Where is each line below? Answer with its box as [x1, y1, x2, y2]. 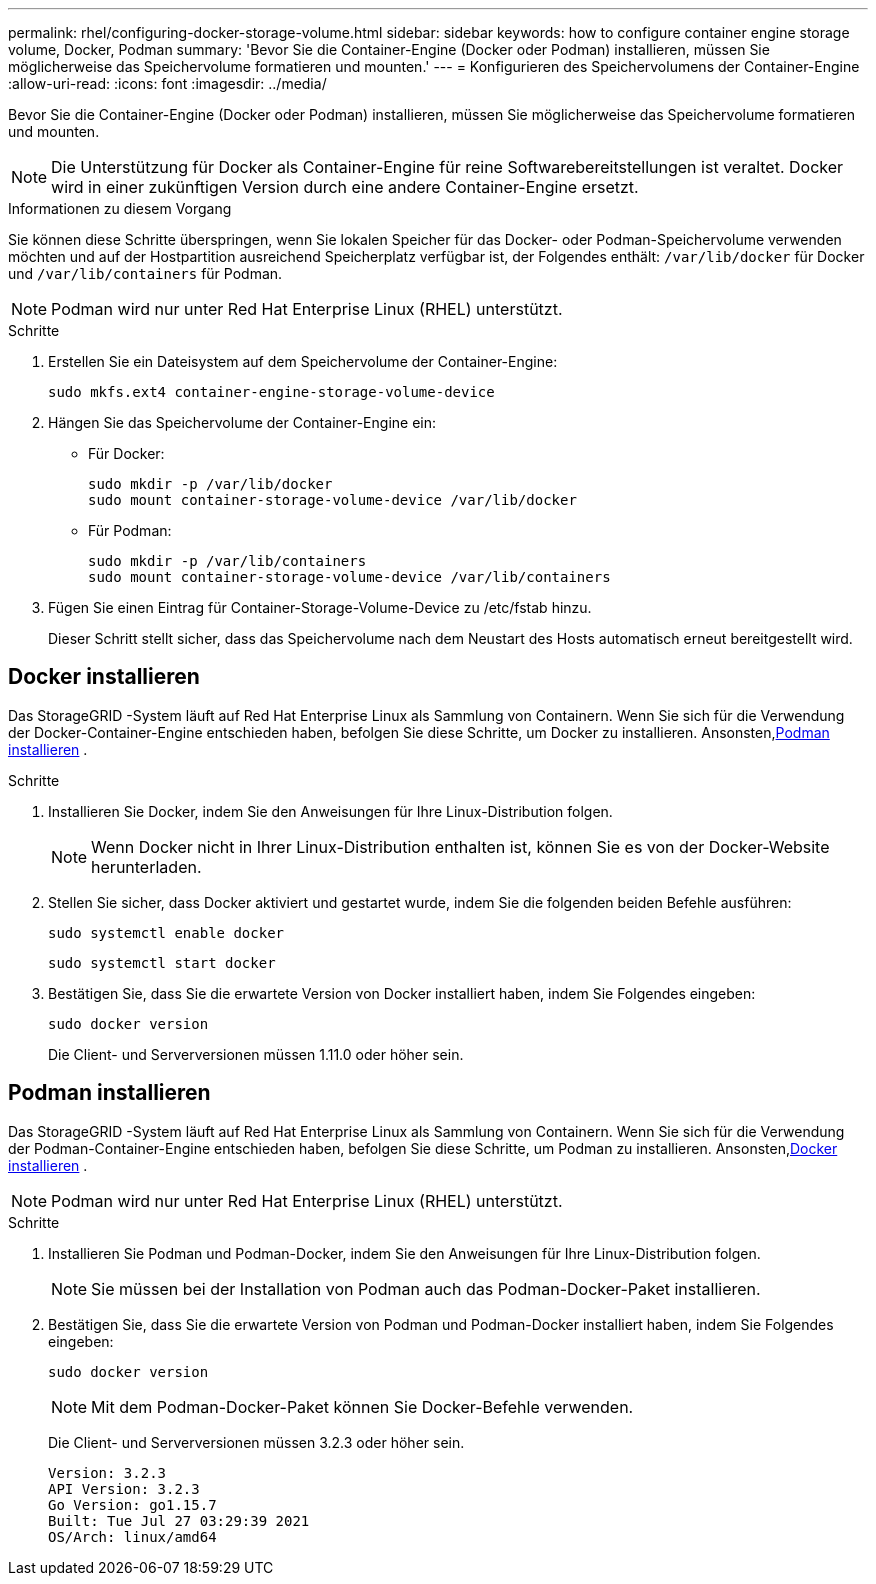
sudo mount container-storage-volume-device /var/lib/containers [88, 569, 611, 585]
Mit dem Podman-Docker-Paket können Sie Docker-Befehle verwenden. [91, 1396, 634, 1417]
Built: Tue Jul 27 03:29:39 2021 [48, 1512, 310, 1529]
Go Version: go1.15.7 [48, 1496, 217, 1513]
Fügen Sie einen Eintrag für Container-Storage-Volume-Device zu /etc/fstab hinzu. [48, 599, 592, 616]
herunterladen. [91, 856, 202, 877]
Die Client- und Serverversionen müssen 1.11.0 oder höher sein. [48, 1045, 464, 1063]
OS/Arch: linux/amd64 [48, 1528, 217, 1545]
